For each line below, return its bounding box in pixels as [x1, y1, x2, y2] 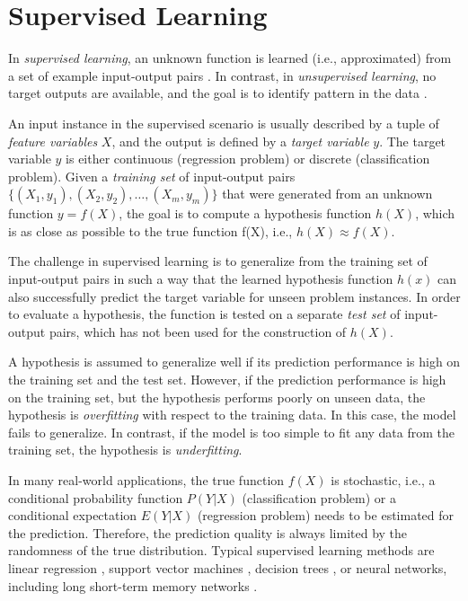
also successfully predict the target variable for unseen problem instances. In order [8, 287, 461, 305]
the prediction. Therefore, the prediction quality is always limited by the [8, 523, 408, 542]
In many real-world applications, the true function [8, 471, 285, 489]
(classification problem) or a [242, 488, 396, 507]
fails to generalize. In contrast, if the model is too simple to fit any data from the [8, 422, 455, 441]
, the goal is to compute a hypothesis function [119, 204, 372, 223]
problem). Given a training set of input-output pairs [8, 166, 296, 185]
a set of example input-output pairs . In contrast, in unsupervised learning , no [8, 66, 437, 84]
